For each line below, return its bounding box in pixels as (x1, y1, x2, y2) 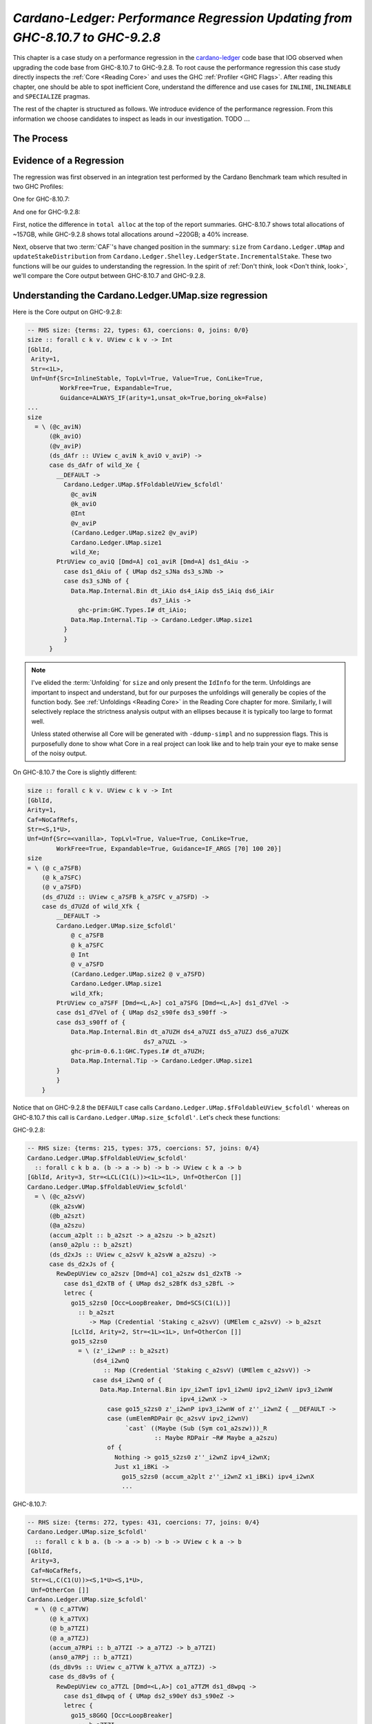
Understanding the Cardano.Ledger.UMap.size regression (12, 290, 268, 301)
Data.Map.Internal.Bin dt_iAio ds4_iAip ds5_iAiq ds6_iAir (70, 587, 275, 594)
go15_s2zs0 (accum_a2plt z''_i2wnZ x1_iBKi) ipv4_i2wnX (121, 1472, 315, 1481)
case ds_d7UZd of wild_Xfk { (41, 903, 141, 910)
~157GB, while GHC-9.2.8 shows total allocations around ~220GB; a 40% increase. (12, 230, 249, 238)
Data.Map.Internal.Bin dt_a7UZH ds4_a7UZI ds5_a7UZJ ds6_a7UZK (70, 1028, 289, 1036)
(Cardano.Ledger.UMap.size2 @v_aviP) (70, 529, 198, 537)
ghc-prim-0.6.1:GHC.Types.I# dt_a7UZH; (70, 1047, 206, 1055)
